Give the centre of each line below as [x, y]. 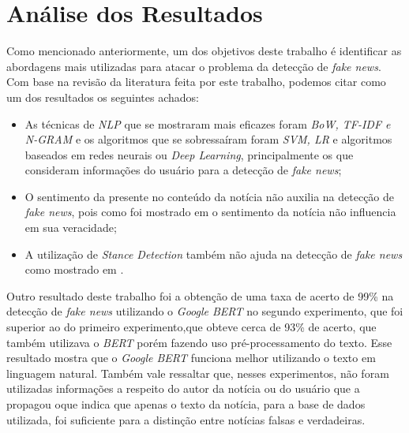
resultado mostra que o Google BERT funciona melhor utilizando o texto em [191, 358]
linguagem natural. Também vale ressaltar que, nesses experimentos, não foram [198, 373]
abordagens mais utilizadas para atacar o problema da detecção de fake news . [194, 66]
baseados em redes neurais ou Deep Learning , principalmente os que [189, 154]
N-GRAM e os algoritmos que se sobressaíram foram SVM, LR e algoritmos [208, 139]
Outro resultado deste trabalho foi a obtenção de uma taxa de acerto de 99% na [200, 295]
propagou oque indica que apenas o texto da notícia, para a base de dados [186, 404]
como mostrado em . [74, 269]
